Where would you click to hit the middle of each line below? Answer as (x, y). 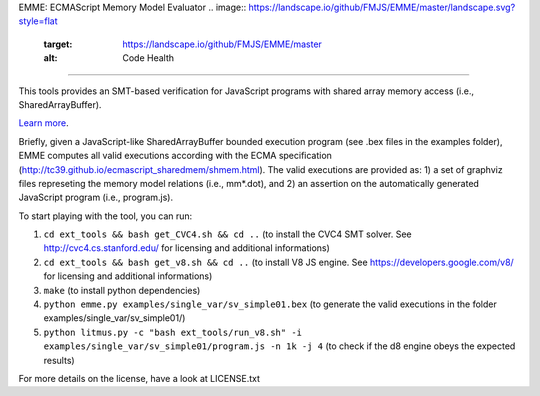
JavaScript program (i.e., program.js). (96, 197)
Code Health (148, 58)
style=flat (38, 21)
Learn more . (43, 123)
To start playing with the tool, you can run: (105, 216)
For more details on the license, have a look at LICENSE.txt (139, 378)
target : (58, 44)
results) (59, 360)
